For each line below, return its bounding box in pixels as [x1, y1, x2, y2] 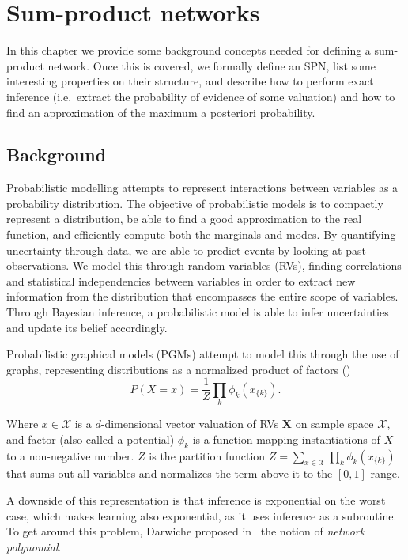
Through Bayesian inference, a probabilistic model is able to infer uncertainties [6, 304, 389, 320]
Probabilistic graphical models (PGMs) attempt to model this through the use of [6, 346, 399, 362]
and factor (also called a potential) [6, 430, 175, 447]
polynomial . [6, 538, 62, 554]
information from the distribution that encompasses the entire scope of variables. [6, 288, 399, 305]
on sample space [295, 415, 374, 432]
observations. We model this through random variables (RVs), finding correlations [6, 257, 402, 274]
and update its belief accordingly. [6, 319, 168, 335]
